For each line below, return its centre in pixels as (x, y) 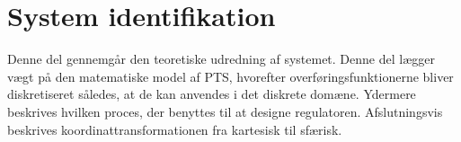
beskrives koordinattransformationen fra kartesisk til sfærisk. (175, 129)
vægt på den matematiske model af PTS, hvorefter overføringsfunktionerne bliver (230, 76)
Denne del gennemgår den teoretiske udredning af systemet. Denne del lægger (221, 59)
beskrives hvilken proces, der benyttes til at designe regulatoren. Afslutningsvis (225, 111)
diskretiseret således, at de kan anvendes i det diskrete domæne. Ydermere (212, 94)
